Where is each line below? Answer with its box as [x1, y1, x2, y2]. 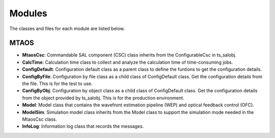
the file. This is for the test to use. [22, 80, 93, 87]
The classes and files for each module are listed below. [9, 25, 125, 32]
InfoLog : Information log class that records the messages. [22, 123, 144, 129]
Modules [9, 8, 48, 19]
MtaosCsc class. [22, 116, 57, 122]
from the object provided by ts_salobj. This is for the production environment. [22, 95, 184, 101]
